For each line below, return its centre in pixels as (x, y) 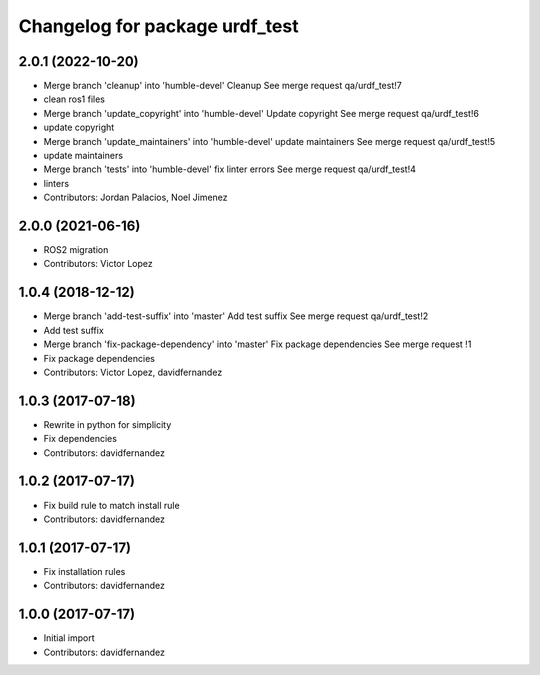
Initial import (69, 638)
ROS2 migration (76, 250)
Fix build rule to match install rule (111, 505)
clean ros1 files (74, 99)
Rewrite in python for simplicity (107, 424)
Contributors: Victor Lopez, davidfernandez (133, 372)
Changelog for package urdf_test (158, 26)
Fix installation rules (84, 571)
